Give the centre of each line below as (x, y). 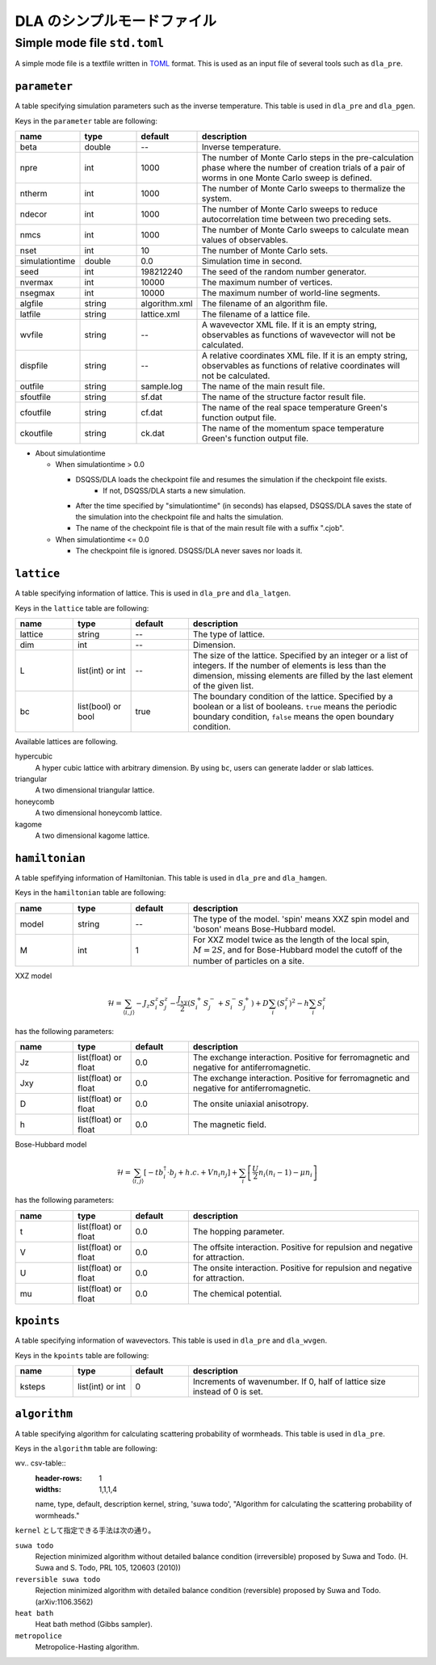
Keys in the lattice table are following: (82, 608)
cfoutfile (36, 413)
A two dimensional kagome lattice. (92, 835)
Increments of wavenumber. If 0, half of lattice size (289, 1381)
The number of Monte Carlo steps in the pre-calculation (308, 158)
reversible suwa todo (58, 1579)
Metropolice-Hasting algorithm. (87, 1647)
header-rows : (59, 1478)
